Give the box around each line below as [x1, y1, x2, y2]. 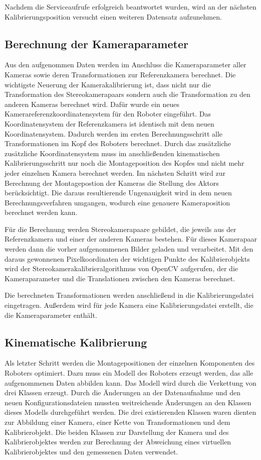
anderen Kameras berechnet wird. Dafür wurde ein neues [5, 98, 180, 109]
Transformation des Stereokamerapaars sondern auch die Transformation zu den [5, 89, 250, 99]
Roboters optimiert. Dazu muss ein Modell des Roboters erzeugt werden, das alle [5, 368, 253, 378]
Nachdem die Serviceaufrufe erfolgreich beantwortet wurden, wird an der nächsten [5, 2, 256, 12]
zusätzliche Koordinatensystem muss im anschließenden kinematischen [5, 148, 220, 158]
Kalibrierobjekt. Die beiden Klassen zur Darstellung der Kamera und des [5, 426, 229, 437]
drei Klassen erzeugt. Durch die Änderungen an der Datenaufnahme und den [5, 387, 240, 398]
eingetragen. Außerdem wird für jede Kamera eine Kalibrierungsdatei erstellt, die [5, 300, 253, 310]
